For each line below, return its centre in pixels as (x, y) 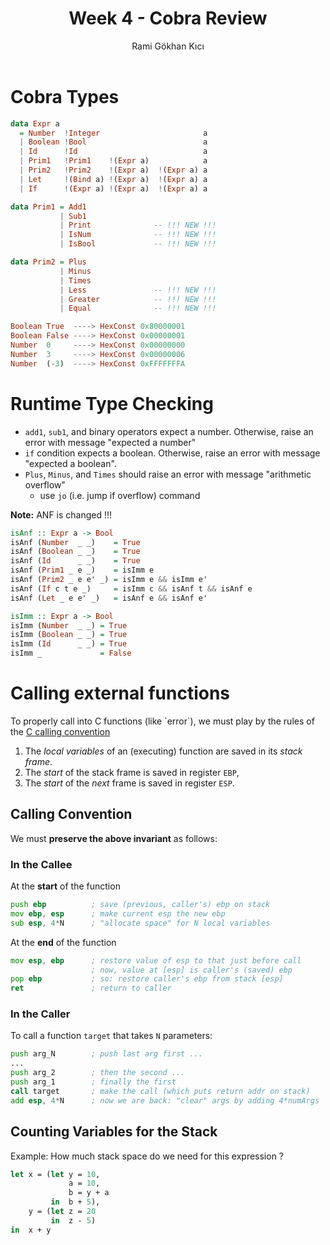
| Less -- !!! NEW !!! (138, 290)
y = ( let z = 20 (62, 1212)
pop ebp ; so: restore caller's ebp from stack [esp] (147, 979)
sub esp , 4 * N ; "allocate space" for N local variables (140, 923)
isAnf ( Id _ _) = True (75, 561)
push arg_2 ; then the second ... (98, 1073)
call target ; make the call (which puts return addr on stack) (160, 1091)
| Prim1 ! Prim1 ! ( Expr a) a (113, 161)
